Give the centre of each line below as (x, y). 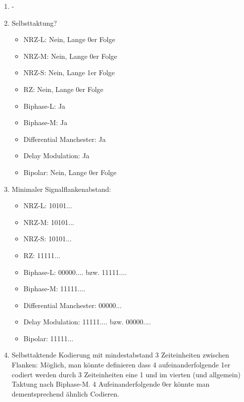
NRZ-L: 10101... (48, 205)
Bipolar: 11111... (49, 338)
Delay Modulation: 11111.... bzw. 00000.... (87, 322)
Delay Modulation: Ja (56, 156)
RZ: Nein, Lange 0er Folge (63, 89)
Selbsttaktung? (34, 22)
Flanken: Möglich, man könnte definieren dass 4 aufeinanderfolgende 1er (121, 365)
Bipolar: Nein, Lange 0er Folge (70, 172)
